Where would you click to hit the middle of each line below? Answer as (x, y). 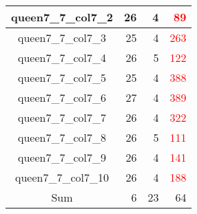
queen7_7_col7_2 (62, 17)
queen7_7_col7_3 (62, 38)
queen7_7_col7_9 (62, 157)
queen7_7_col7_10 (62, 177)
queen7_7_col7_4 (62, 57)
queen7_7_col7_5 (62, 77)
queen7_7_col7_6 (62, 97)
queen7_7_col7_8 (62, 137)
